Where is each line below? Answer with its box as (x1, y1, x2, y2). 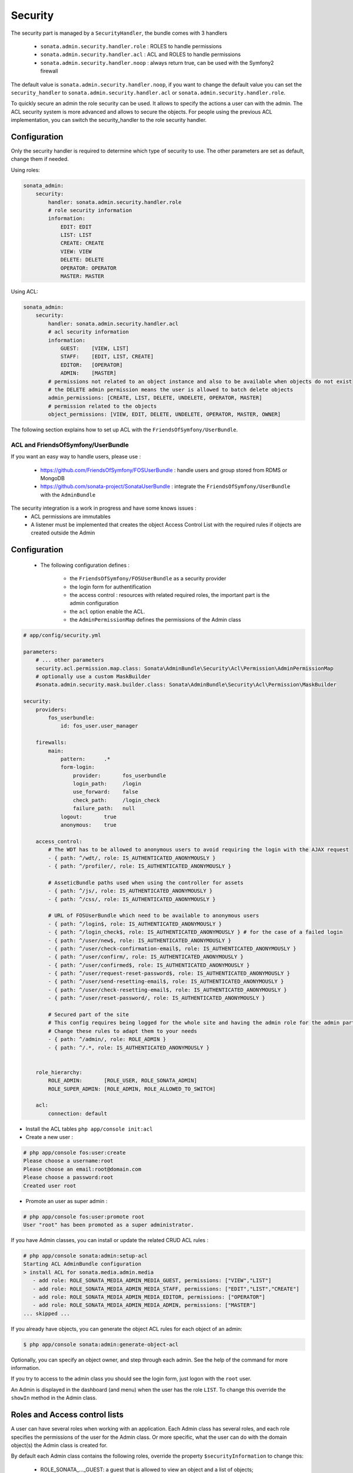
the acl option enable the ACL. (69, 607, 145, 615)
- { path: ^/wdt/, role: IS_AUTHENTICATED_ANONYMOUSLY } (48, 854, 216, 861)
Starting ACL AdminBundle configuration (23, 1261, 141, 1267)
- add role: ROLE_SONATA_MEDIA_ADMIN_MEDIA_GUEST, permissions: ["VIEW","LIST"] (32, 1277, 272, 1284)
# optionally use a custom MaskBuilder (35, 673, 151, 680)
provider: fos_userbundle (72, 772, 166, 779)
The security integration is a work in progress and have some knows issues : (11, 504, 197, 512)
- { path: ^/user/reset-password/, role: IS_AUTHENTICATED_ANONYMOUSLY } (48, 995, 266, 1002)
